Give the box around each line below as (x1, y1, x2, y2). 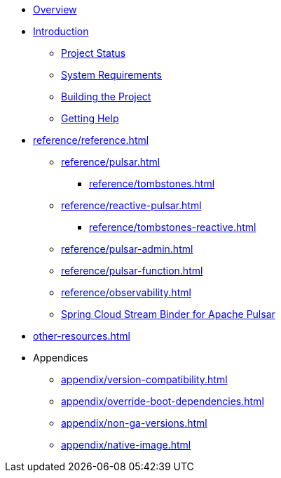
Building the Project (61, 91, 151, 102)
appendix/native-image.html (61, 439, 191, 451)
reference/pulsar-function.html (61, 265, 203, 277)
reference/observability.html (61, 286, 191, 298)
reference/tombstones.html (89, 178, 215, 190)
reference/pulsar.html (61, 156, 160, 168)
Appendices (33, 352, 88, 364)
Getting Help (61, 112, 119, 124)
